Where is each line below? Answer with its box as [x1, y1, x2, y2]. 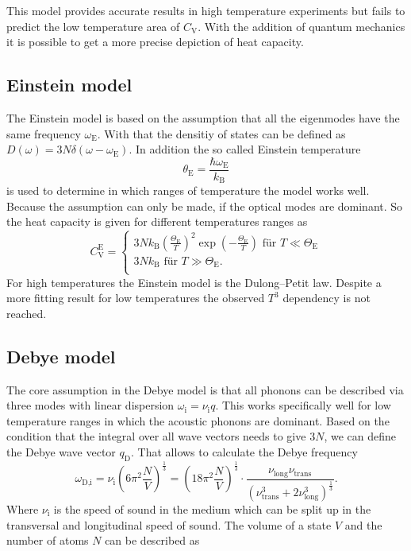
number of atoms [6, 532, 89, 549]
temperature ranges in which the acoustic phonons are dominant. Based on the [6, 412, 390, 429]
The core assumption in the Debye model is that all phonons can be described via [6, 381, 404, 398]
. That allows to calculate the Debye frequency [131, 443, 358, 460]
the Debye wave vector [6, 443, 116, 460]
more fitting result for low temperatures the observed [6, 289, 265, 306]
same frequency [6, 125, 81, 142]
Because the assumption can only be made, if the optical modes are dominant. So [6, 197, 403, 214]
